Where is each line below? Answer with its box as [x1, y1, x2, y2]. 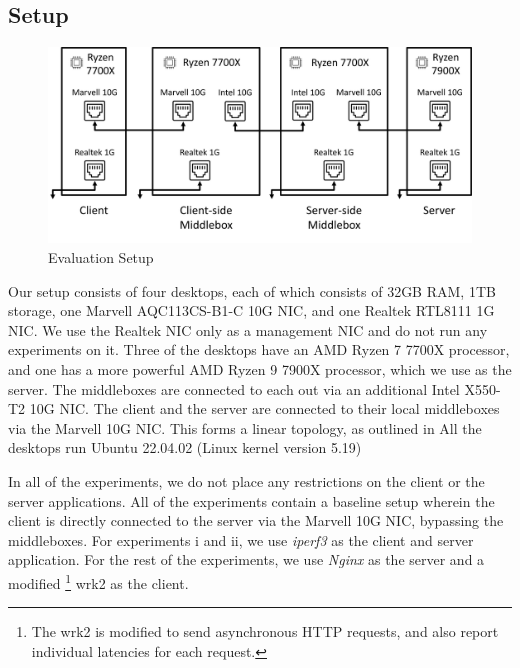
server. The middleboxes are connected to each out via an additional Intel [8, 378, 460, 399]
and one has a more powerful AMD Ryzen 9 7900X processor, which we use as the [8, 359, 512, 380]
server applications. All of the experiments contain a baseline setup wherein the [8, 490, 495, 511]
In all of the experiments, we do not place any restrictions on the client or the [8, 471, 485, 491]
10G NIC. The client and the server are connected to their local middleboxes [29, 398, 500, 419]
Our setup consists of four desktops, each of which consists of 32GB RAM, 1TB [8, 280, 496, 301]
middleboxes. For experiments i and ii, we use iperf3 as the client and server [8, 529, 474, 550]
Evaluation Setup [48, 247, 154, 268]
